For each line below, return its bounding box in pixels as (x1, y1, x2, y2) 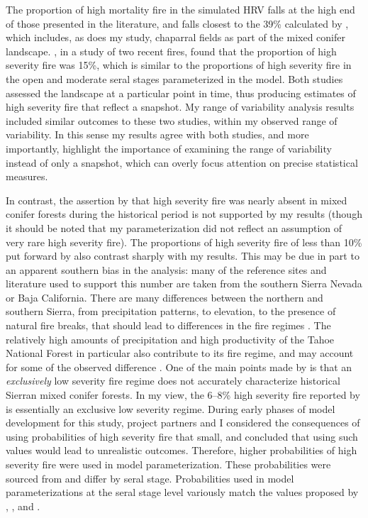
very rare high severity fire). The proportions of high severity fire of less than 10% (6, 234, 362, 249)
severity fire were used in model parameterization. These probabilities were (6, 457, 331, 471)
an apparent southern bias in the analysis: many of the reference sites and (6, 262, 327, 277)
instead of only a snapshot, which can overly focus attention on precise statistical (6, 155, 358, 170)
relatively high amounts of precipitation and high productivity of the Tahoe (6, 331, 335, 346)
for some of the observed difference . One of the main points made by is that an (6, 359, 352, 374)
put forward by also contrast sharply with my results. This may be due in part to (6, 248, 359, 263)
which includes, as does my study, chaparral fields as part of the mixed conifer (6, 30, 345, 45)
